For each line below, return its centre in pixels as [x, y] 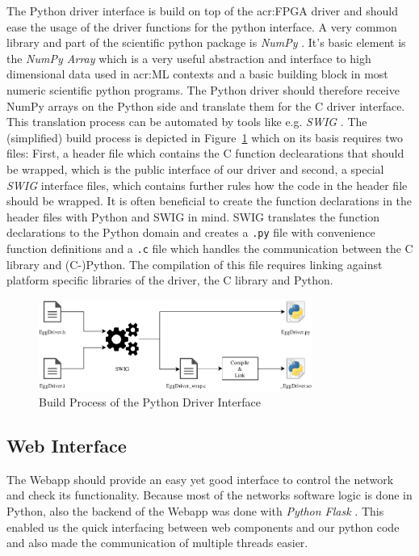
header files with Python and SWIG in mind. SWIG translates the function [193, 216]
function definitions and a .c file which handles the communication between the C [210, 248]
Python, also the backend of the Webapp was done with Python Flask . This [195, 511]
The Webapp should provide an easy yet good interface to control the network [200, 479]
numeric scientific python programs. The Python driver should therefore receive [203, 89]
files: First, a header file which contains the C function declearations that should [205, 153]
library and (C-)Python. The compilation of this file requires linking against [195, 264]
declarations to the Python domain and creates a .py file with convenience [191, 232]
